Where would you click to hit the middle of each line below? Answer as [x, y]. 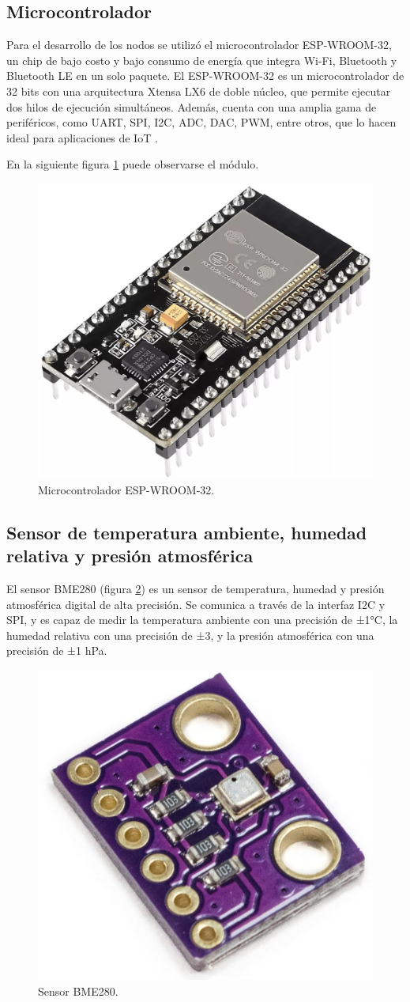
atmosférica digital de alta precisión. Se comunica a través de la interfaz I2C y [196, 604]
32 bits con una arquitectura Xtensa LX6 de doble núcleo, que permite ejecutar [199, 91]
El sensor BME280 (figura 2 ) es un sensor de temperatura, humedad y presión [196, 589]
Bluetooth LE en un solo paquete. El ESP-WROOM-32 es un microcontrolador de [205, 76]
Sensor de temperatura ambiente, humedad [187, 532]
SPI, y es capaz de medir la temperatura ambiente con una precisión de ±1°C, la [202, 620]
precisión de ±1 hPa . [57, 650]
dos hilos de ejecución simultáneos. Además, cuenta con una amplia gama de [192, 106]
